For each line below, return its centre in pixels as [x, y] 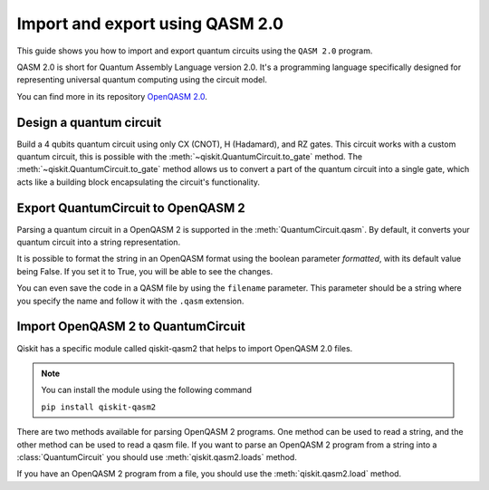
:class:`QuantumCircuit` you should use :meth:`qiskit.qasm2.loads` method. [157, 456]
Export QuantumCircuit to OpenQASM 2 [131, 208]
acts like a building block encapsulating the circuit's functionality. [139, 182]
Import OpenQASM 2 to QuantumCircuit [131, 327]
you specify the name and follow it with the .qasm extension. [130, 301]
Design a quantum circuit [89, 122]
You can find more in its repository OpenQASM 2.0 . [112, 96]
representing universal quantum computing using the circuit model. [142, 80]
